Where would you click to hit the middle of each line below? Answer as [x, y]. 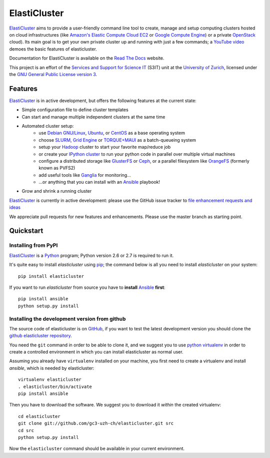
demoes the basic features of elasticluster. [53, 49]
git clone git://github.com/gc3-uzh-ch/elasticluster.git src [96, 423]
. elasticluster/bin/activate [55, 386]
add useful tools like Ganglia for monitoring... [85, 175]
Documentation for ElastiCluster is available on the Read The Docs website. [87, 58]
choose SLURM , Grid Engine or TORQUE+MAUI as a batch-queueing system [117, 140]
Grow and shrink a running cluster [57, 191]
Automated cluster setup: [48, 126]
